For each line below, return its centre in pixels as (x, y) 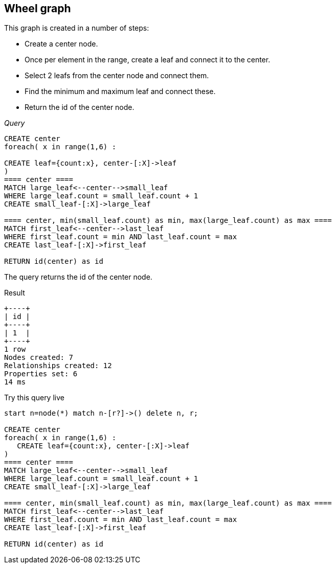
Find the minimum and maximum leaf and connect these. (120, 92)
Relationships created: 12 (58, 366)
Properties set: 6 (41, 374)
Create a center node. (61, 44)
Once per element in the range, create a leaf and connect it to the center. (148, 60)
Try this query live (34, 398)
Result (15, 293)
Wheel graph (38, 8)
